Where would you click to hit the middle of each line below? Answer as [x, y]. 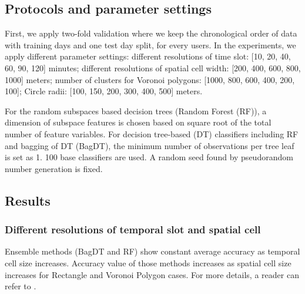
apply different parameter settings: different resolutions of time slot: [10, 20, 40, [148, 56]
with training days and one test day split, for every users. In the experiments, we [150, 44]
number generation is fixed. [54, 168]
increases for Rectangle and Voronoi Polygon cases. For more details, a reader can [152, 274]
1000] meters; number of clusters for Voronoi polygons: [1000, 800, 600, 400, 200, [150, 79]
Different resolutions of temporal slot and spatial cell [133, 229]
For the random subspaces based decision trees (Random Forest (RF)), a [136, 110]
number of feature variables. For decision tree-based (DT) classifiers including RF [152, 133]
